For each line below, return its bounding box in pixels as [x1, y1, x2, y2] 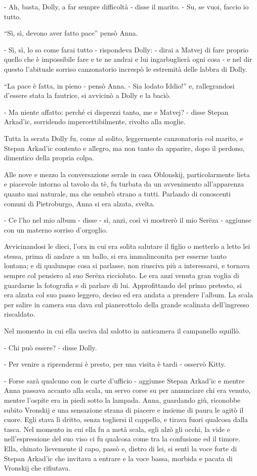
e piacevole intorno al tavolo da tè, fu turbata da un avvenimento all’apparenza [4, 179, 244, 189]
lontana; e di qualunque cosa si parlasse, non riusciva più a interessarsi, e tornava [4, 260, 250, 271]
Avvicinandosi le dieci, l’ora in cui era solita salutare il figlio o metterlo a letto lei [4, 241, 250, 251]
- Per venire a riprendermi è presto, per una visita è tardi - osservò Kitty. [4, 359, 226, 369]
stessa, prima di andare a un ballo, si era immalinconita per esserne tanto [4, 250, 227, 261]
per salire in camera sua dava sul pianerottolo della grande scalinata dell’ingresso [4, 299, 249, 309]
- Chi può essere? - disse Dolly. [4, 342, 97, 352]
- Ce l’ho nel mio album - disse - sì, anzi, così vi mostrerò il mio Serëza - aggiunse [4, 215, 252, 225]
